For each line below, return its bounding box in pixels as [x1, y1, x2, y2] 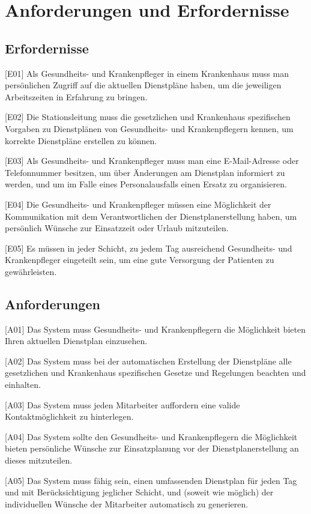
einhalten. [5, 378, 41, 391]
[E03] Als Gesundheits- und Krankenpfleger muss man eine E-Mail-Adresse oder [5, 154, 299, 167]
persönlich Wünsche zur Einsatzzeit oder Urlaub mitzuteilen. [5, 222, 229, 234]
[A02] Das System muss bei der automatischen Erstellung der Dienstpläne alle [5, 354, 292, 367]
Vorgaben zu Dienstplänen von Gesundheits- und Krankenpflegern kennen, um [5, 122, 294, 135]
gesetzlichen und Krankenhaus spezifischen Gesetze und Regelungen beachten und [5, 366, 306, 379]
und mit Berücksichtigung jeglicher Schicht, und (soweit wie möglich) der [5, 486, 274, 498]
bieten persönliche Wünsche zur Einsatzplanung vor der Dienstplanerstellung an [5, 442, 299, 455]
